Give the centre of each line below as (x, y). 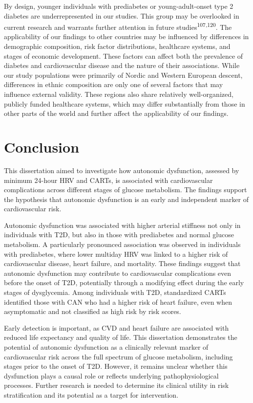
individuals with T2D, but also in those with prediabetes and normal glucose (119, 235)
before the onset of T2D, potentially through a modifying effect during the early (124, 282)
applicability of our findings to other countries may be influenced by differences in (126, 36)
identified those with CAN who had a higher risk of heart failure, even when (118, 302)
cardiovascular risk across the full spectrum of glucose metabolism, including (118, 356)
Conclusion (42, 146)
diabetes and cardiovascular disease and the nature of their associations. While (122, 65)
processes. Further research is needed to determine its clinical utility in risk (116, 385)
